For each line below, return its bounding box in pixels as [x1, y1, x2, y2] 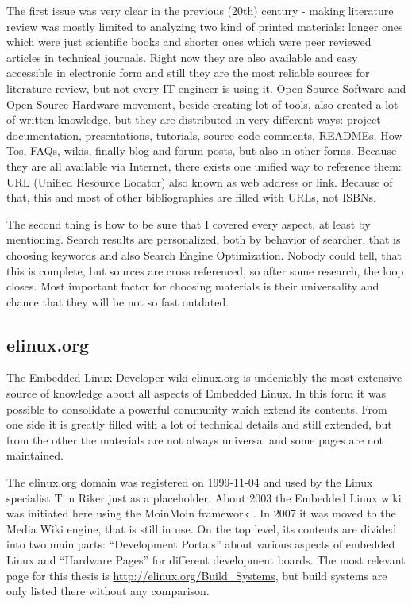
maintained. [6, 447, 64, 464]
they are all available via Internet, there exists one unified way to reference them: [6, 157, 402, 174]
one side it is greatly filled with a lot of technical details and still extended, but [6, 416, 392, 433]
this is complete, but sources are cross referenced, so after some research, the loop [6, 262, 404, 279]
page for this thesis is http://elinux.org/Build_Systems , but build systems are [6, 567, 387, 583]
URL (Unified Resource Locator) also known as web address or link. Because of [6, 173, 393, 190]
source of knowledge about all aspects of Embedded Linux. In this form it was [6, 385, 387, 402]
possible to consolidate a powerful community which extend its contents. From [6, 400, 387, 417]
